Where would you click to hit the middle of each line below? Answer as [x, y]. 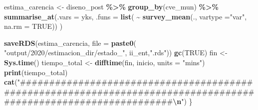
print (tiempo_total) [36, 72]
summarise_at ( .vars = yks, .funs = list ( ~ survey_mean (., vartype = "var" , [126, 16]
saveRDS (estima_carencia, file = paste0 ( [70, 43]
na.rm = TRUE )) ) [33, 26]
